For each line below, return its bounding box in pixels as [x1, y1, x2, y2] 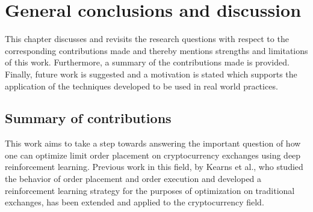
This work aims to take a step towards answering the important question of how [5, 137, 301, 150]
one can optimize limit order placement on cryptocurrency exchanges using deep [5, 148, 301, 161]
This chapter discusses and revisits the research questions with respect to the [5, 32, 289, 45]
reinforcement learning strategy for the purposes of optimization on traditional [5, 184, 295, 196]
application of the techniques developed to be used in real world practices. [5, 79, 278, 92]
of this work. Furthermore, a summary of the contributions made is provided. [5, 56, 290, 68]
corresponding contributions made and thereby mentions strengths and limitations [5, 44, 308, 56]
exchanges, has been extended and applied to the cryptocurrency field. [5, 196, 264, 208]
